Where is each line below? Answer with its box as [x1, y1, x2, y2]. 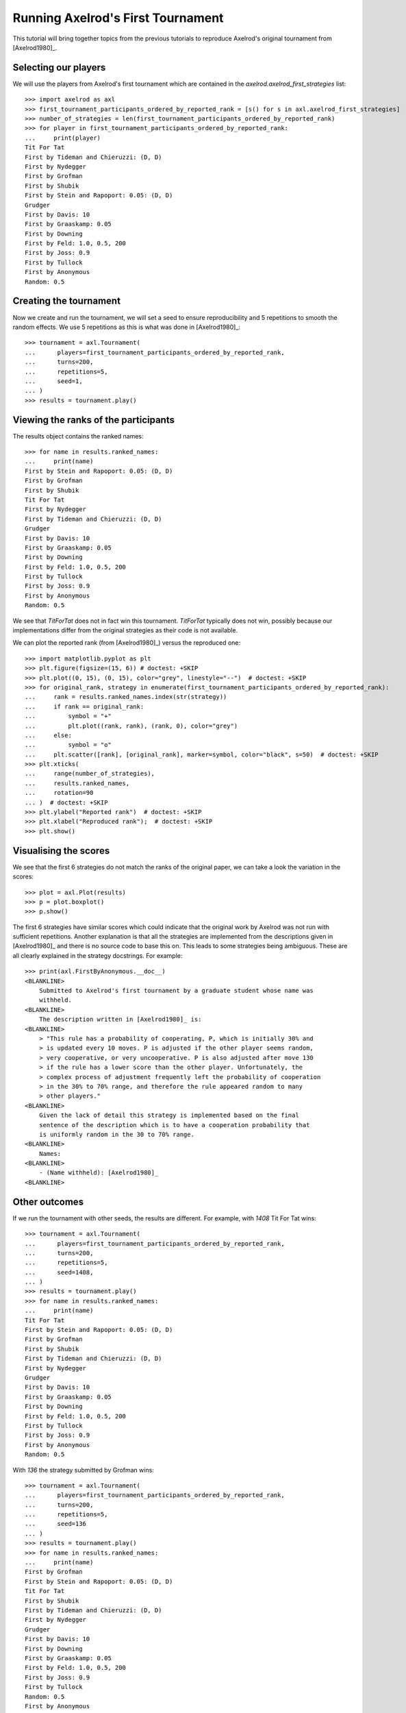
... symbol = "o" [25, 741, 112, 749]
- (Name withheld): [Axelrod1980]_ [38, 1169, 159, 1176]
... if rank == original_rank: [25, 702, 144, 711]
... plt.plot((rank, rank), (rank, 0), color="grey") [25, 722, 238, 730]
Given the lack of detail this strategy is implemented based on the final [38, 1111, 299, 1120]
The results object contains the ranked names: [12, 432, 144, 440]
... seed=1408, [25, 1268, 94, 1276]
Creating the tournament [12, 295, 121, 307]
